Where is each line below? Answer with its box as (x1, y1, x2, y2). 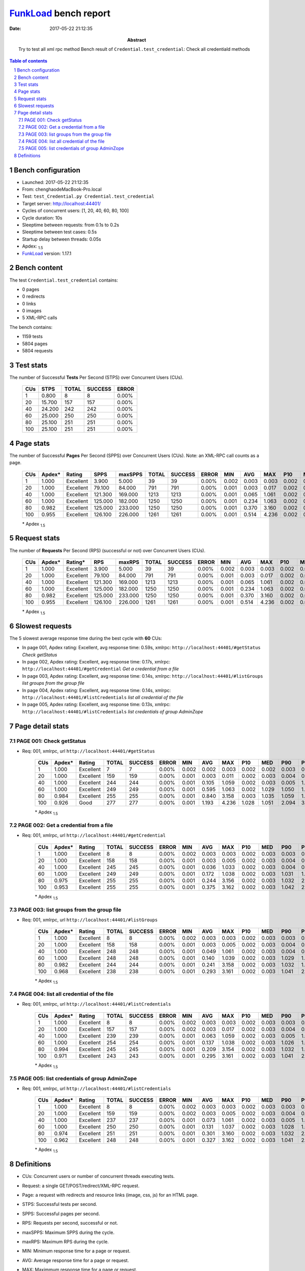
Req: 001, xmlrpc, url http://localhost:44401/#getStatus (22, 748, 155, 754)
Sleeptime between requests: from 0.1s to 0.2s (22, 222, 119, 228)
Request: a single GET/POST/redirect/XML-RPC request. (22, 1183, 140, 1189)
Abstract (127, 37, 146, 43)
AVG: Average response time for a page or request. (22, 1257, 129, 1263)
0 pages (22, 286, 40, 292)
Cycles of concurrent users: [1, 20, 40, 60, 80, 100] (22, 207, 129, 214)
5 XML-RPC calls (22, 315, 57, 321)
